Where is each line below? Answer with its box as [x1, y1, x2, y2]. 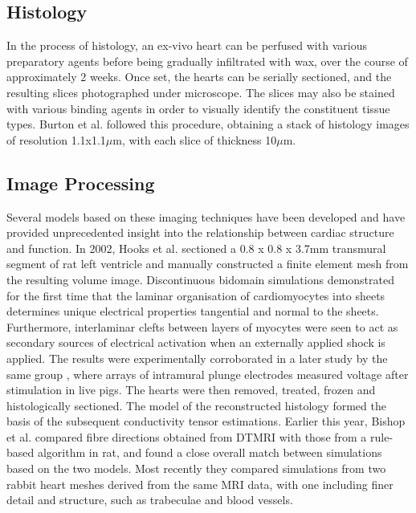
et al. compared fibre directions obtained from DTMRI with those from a [6, 428, 367, 445]
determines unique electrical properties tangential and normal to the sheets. [6, 303, 379, 320]
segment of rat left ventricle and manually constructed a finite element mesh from [6, 255, 409, 272]
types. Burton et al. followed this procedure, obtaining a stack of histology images [6, 116, 410, 132]
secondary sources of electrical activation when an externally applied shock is [6, 334, 385, 351]
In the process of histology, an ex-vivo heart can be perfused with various [6, 37, 367, 54]
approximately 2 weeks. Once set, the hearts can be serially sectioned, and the [6, 68, 392, 85]
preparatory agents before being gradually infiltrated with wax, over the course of [6, 52, 408, 69]
